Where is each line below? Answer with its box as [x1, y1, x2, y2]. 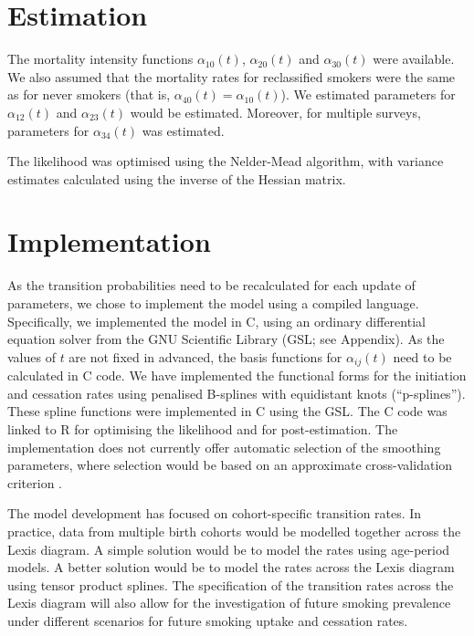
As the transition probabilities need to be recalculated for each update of [7, 276, 416, 295]
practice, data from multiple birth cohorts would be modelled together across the [7, 521, 461, 540]
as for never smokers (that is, [7, 85, 171, 104]
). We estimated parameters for [280, 85, 456, 104]
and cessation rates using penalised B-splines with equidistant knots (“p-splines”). [7, 383, 466, 402]
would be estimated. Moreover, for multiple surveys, [130, 102, 421, 121]
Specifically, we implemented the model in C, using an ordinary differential [7, 311, 426, 330]
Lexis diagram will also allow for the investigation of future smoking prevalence [7, 593, 451, 612]
